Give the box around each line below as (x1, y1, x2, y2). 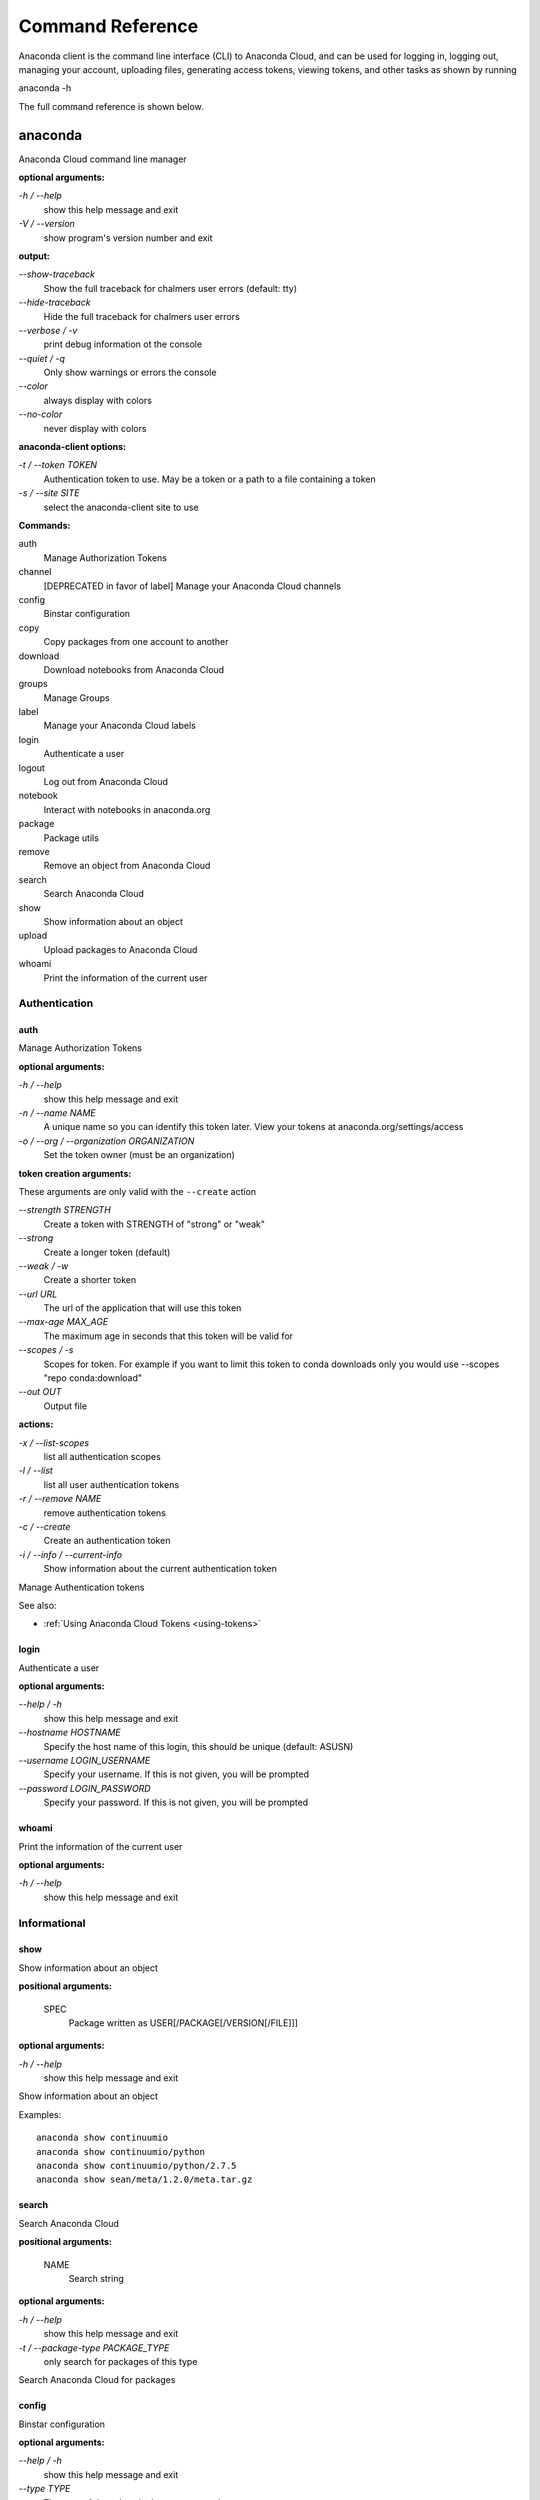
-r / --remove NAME (18, 1493, 102, 1505)
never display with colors (43, 422, 147, 434)
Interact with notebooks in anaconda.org (43, 803, 211, 815)
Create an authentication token (43, 1535, 171, 1547)
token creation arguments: (18, 1167, 132, 1179)
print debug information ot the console (43, 338, 203, 350)
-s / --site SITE (18, 487, 80, 499)
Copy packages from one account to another (43, 636, 229, 648)
